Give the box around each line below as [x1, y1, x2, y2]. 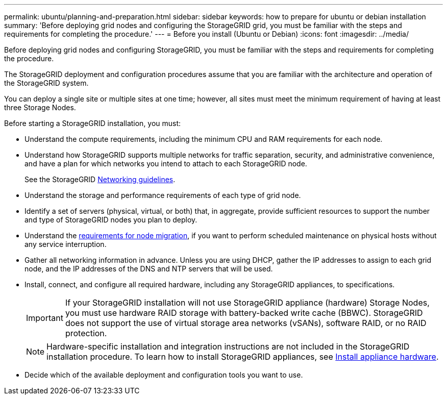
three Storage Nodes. [4, 103, 76, 112]
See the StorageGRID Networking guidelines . [24, 175, 176, 184]
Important [26, 313, 63, 323]
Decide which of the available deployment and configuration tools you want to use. [24, 370, 303, 379]
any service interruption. [24, 240, 107, 248]
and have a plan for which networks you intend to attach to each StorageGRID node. [24, 159, 307, 168]
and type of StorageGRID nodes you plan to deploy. [24, 215, 197, 224]
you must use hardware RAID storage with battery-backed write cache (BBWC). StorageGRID [65, 308, 423, 318]
